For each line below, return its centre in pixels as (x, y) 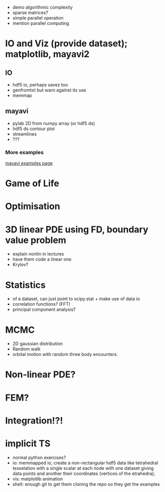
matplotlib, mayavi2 (47, 54)
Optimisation (33, 207)
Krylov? (20, 265)
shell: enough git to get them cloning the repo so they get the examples (86, 484)
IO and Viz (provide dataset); (66, 43)
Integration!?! (34, 420)
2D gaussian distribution (38, 344)
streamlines (24, 134)
